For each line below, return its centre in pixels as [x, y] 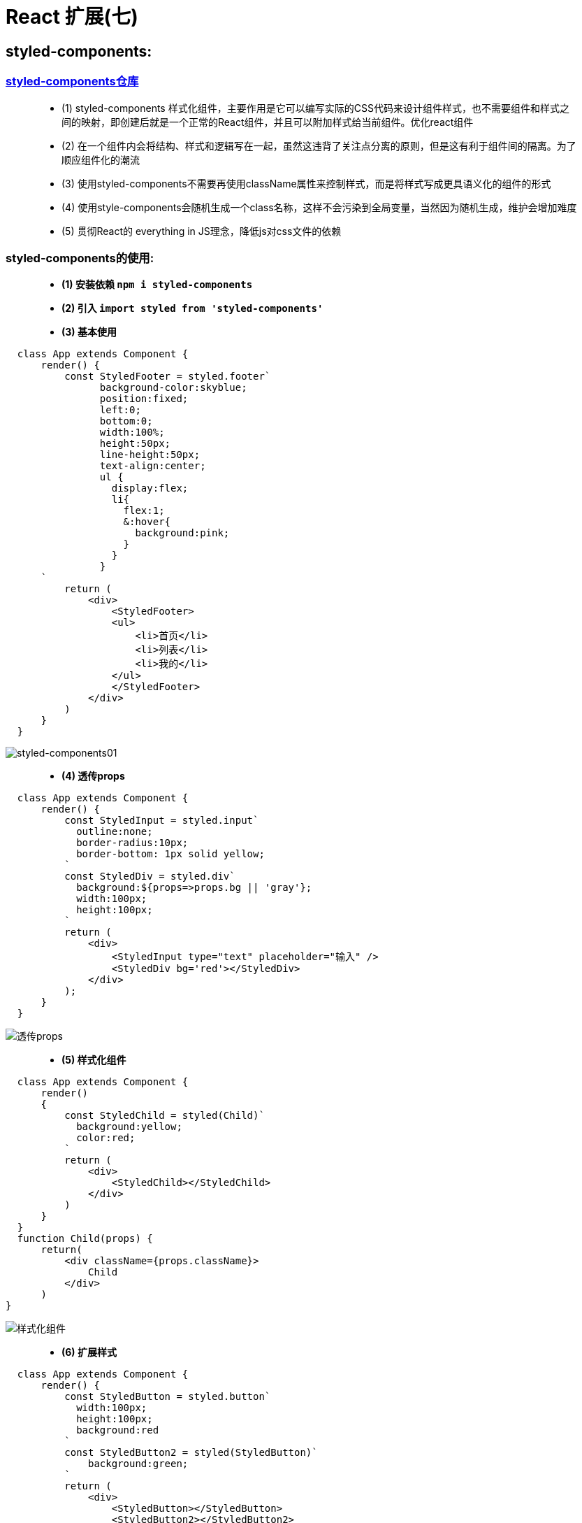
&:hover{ [147, 522]
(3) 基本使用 [89, 332]
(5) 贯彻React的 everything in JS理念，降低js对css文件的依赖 [202, 231]
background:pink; [182, 533]
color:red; [106, 1138]
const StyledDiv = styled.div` [150, 877]
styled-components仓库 [72, 81]
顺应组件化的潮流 [101, 159]
